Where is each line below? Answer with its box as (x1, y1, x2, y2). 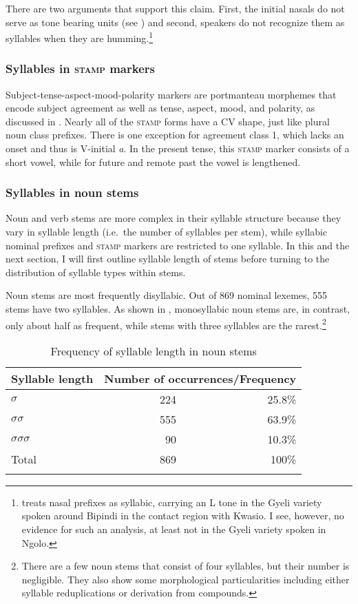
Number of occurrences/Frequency (104, 370, 297, 386)
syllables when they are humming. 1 (6, 29, 154, 45)
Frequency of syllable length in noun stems (50, 342, 257, 359)
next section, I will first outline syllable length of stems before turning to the (6, 251, 330, 266)
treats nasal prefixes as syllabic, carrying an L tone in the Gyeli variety (21, 494, 322, 509)
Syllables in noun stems (6, 184, 139, 201)
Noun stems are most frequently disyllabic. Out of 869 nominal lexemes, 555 (6, 288, 328, 302)
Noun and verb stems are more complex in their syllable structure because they (6, 211, 341, 225)
